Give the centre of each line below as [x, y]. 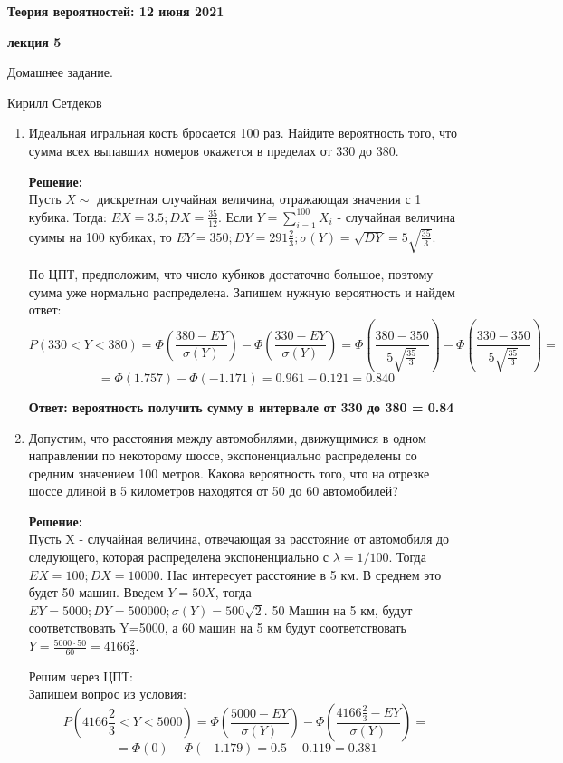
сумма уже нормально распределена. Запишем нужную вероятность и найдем [242, 291]
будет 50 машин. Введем [96, 592]
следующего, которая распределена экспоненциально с [178, 557]
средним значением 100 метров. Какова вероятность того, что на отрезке [229, 473]
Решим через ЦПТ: [81, 676]
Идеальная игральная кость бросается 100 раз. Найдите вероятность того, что [243, 133]
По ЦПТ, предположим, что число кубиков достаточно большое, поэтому [231, 274]
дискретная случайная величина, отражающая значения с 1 [259, 199]
